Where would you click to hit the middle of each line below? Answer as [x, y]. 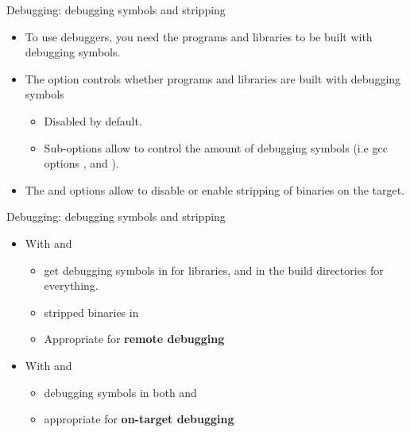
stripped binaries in [91, 312]
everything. [71, 285]
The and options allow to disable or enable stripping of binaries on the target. [215, 189]
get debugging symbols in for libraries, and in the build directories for [214, 270]
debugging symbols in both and [120, 392]
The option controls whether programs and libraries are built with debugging [213, 78]
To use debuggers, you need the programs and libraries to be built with [199, 36]
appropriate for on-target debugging [139, 419]
